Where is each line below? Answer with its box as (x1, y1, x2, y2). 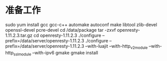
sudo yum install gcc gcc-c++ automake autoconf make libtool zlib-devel (5, 21, 157, 28)
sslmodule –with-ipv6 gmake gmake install (13, 49, 98, 57)
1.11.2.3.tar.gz (5, 32, 33, 38)
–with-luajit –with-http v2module (85, 43, 148, 50)
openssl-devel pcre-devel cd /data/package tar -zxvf (5, 27, 116, 33)
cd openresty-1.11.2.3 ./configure (33, 32, 101, 38)
